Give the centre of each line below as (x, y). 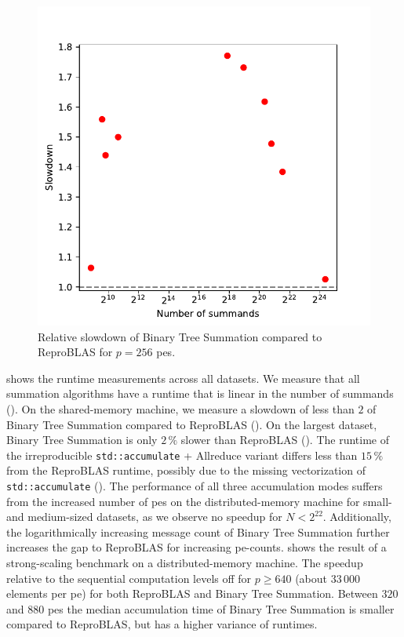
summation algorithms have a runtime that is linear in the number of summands (200, 393)
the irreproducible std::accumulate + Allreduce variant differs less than (182, 455)
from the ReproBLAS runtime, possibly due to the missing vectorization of (186, 470)
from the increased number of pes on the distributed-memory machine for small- (199, 501)
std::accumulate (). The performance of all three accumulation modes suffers (195, 486)
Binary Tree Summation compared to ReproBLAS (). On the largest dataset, (192, 424)
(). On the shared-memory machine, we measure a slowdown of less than (180, 409)
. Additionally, (357, 517)
